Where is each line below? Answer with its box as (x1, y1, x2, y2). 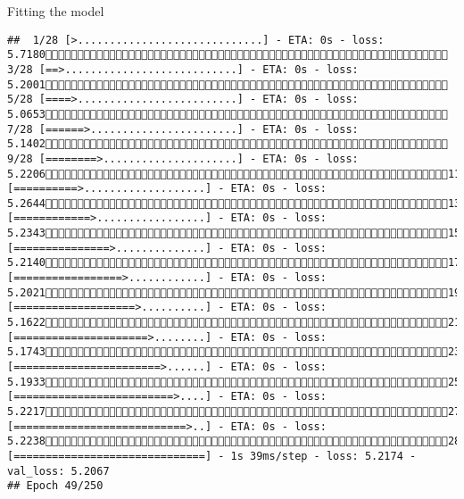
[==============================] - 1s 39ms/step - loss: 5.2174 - (7, 449, 417, 462)
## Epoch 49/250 (7, 479, 104, 493)
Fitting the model (7, 2, 104, 20)
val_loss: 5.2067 (7, 464, 110, 478)
